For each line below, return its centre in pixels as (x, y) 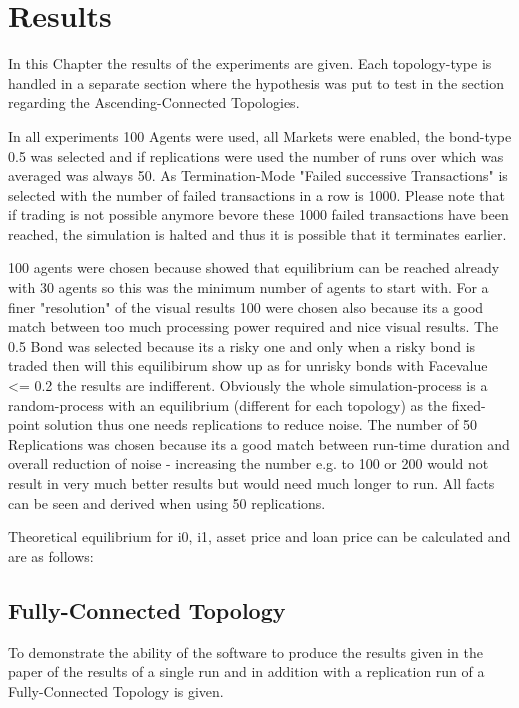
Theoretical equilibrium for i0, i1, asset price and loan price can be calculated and (259, 536)
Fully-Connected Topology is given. (116, 690)
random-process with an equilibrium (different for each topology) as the (228, 404)
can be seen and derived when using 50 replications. (167, 502)
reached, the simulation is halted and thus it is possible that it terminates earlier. (257, 233)
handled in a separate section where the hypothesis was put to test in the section (256, 82)
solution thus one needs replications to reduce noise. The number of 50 (261, 424)
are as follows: (51, 555)
